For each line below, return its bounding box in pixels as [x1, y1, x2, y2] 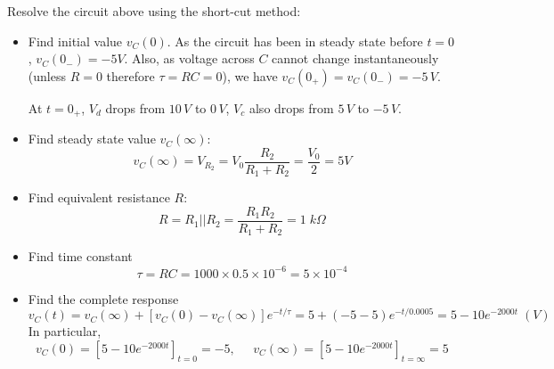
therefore [106, 66, 155, 85]
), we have [222, 66, 278, 85]
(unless [28, 66, 66, 85]
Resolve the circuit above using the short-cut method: [7, 2, 301, 20]
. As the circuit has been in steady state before [167, 31, 423, 50]
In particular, [28, 322, 102, 340]
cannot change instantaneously [272, 49, 439, 68]
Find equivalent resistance [28, 188, 170, 207]
